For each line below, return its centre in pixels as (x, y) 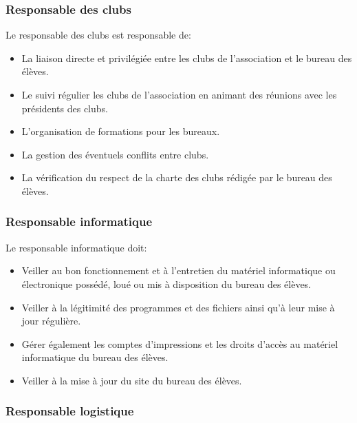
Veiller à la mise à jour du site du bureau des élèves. (132, 380)
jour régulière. (51, 321)
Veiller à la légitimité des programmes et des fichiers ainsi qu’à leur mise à (178, 307)
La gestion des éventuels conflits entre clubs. (115, 154)
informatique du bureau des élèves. (95, 357)
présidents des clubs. (65, 108)
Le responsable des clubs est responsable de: (98, 35)
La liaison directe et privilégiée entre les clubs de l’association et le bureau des (187, 58)
